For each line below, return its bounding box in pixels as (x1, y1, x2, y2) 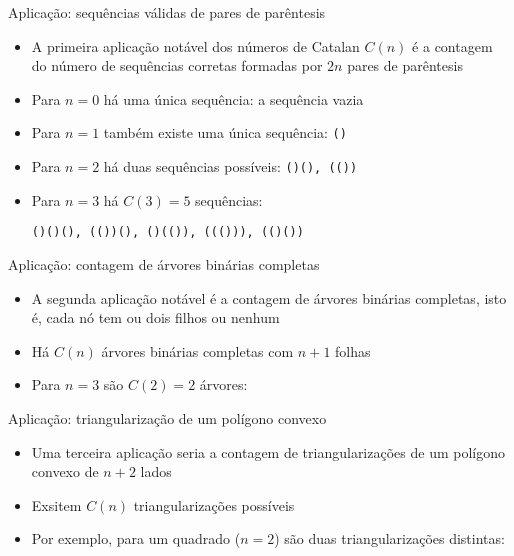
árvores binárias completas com (101, 340, 294, 361)
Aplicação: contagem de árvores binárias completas (8, 253, 320, 274)
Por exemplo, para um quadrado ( (31, 528, 241, 549)
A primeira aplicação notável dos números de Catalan (31, 35, 360, 56)
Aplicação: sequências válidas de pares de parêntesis (8, 2, 326, 22)
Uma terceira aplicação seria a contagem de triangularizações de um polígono (31, 441, 505, 462)
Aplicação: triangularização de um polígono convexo (8, 407, 327, 428)
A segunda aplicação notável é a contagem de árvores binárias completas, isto (31, 287, 507, 308)
